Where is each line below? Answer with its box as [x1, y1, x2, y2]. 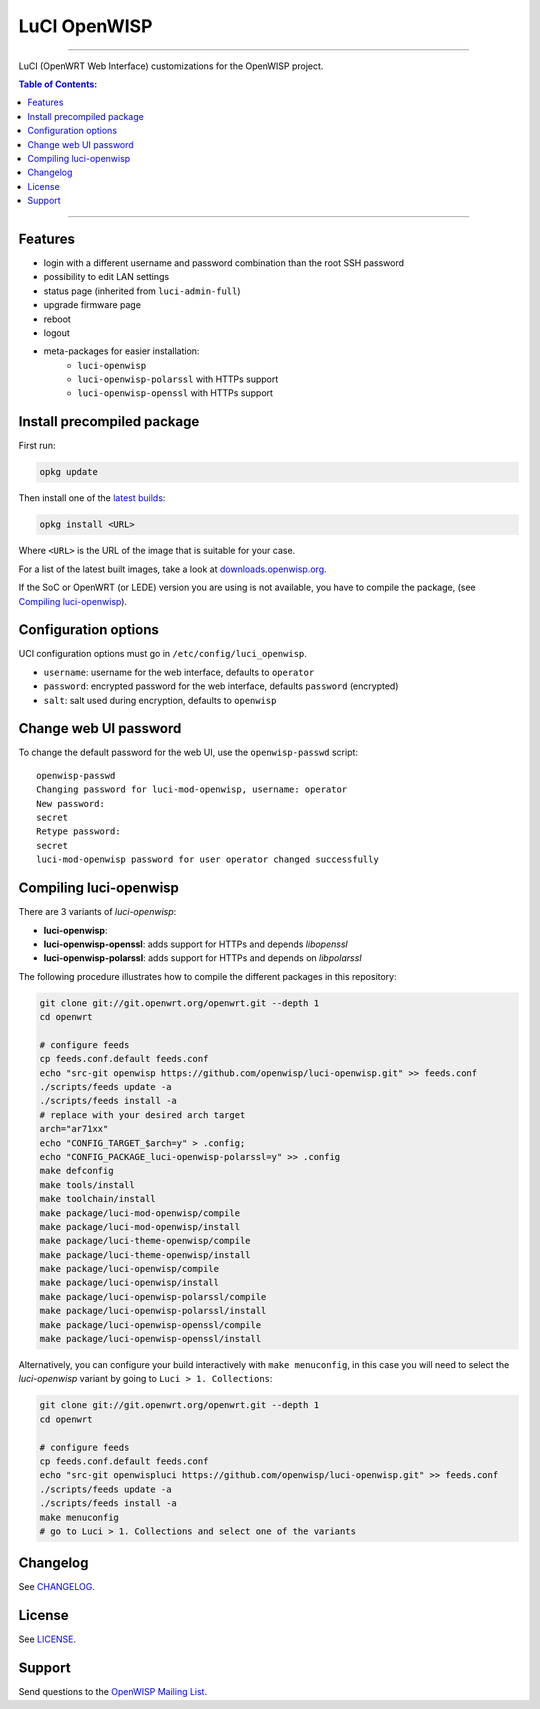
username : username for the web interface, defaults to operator [43, 666, 315, 678]
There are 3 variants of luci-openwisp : [18, 906, 177, 918]
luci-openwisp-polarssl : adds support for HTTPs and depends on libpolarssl [43, 952, 362, 964]
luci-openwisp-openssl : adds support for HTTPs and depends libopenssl [43, 938, 349, 950]
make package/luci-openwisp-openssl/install [39, 1333, 262, 1345]
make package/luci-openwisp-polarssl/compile [39, 1291, 267, 1302]
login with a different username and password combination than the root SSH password [43, 256, 405, 269]
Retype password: [36, 826, 121, 837]
